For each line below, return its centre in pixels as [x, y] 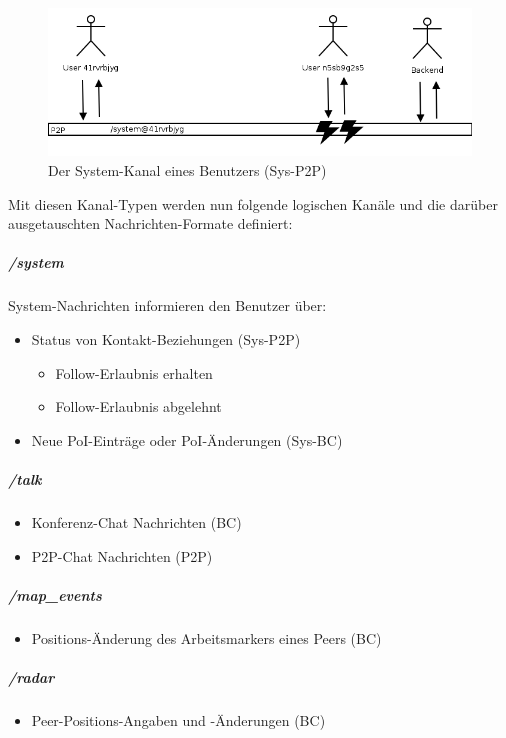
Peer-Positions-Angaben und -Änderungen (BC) [178, 719]
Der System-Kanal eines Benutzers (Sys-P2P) [187, 170]
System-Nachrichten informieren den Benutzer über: [167, 305]
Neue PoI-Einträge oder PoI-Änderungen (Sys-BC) [187, 439]
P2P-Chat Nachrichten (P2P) [122, 555]
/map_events [55, 594]
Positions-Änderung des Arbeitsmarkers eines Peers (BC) [206, 637]
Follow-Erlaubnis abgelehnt [138, 406]
